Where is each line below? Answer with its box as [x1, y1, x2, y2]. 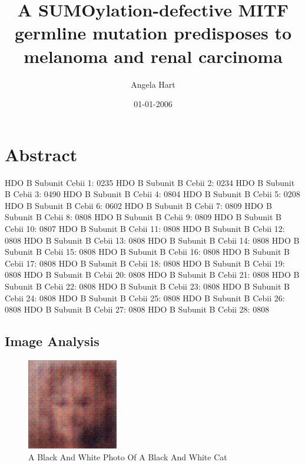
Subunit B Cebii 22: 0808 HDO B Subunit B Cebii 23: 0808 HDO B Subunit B [5, 280, 290, 292]
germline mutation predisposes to [14, 21, 292, 45]
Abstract [5, 142, 78, 166]
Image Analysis [5, 332, 100, 350]
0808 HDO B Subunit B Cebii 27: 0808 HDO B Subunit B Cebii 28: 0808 [5, 303, 270, 315]
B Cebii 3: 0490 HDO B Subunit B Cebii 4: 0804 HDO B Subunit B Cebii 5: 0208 [5, 188, 300, 200]
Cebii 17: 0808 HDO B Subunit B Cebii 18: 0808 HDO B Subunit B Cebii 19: [5, 257, 285, 269]
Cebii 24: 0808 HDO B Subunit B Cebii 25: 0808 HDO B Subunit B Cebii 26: [5, 291, 285, 304]
